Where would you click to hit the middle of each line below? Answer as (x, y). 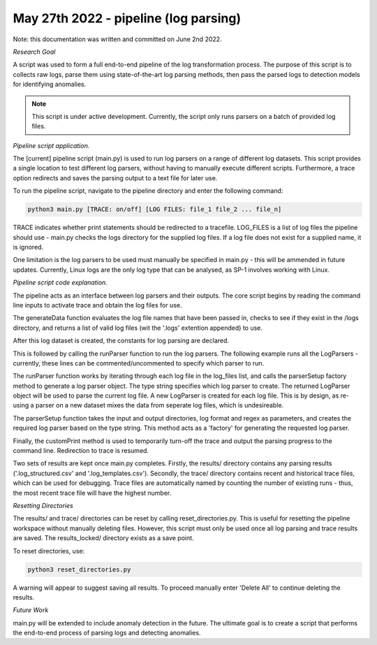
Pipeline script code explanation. (60, 282)
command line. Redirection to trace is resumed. (81, 451)
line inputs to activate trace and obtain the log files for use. (97, 305)
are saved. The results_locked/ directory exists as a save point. (104, 538)
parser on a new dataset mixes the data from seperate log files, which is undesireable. (160, 405)
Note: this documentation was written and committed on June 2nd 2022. (118, 39)
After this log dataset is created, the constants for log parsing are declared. (121, 341)
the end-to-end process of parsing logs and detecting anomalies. (107, 633)
